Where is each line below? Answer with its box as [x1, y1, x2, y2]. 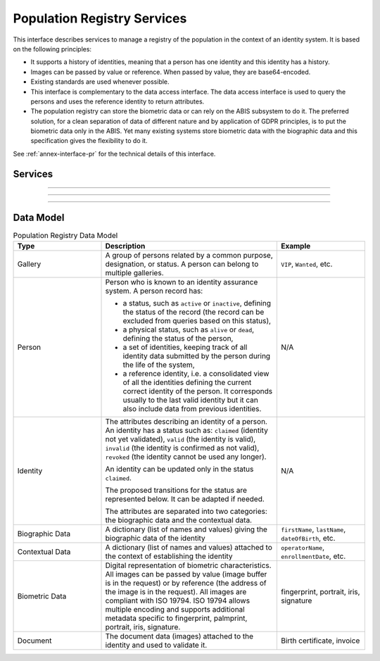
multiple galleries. [105, 268, 164, 278]
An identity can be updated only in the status [105, 465, 254, 474]
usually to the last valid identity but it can [122, 395, 258, 405]
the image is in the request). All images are [105, 587, 247, 597]
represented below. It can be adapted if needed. [105, 494, 265, 504]
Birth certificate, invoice [280, 636, 360, 646]
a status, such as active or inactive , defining [122, 298, 271, 308]
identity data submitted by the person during [122, 351, 271, 361]
